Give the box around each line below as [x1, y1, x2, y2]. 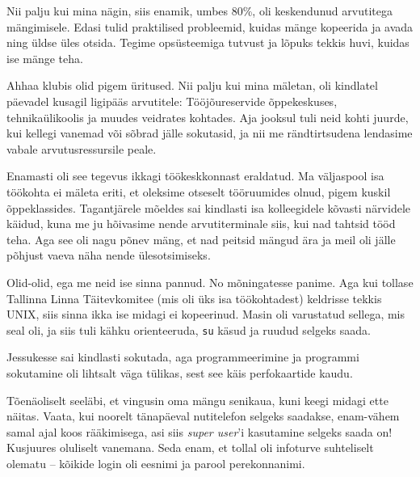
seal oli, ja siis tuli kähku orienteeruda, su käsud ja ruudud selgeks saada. [6, 321, 371, 338]
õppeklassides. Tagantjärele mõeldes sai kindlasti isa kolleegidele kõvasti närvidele [6, 199, 411, 216]
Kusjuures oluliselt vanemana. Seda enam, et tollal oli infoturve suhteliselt [6, 439, 374, 456]
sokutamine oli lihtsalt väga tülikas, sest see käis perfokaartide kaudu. [6, 364, 353, 381]
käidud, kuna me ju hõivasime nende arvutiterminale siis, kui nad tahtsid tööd [6, 215, 396, 232]
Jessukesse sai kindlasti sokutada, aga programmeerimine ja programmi [6, 348, 359, 365]
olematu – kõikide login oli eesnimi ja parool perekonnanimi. [6, 454, 305, 471]
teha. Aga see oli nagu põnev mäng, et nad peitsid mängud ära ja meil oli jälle [6, 230, 396, 247]
